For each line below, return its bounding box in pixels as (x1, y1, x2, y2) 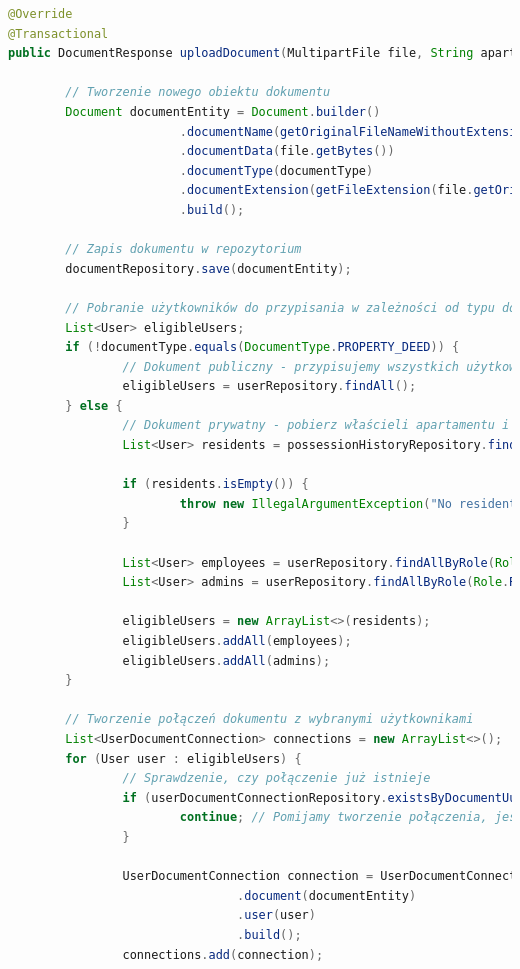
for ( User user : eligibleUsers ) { (65, 751, 302, 766)
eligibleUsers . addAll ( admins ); (122, 653, 331, 668)
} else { (65, 398, 123, 413)
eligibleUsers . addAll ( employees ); (122, 634, 352, 648)
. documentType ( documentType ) (179, 163, 374, 178)
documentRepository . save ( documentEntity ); (65, 261, 352, 276)
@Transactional (8, 26, 109, 41)
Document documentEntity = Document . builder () (65, 104, 381, 119)
